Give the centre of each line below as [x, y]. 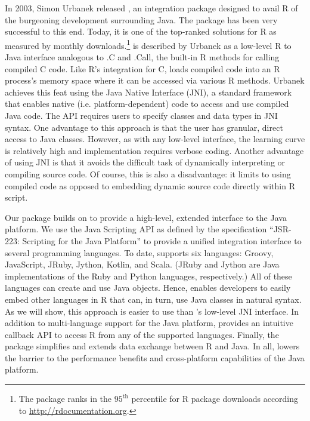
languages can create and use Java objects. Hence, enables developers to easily [148, 288]
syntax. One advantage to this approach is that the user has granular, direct [144, 127]
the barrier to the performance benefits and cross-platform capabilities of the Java [155, 357]
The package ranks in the [65, 399]
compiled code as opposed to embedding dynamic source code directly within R [150, 185]
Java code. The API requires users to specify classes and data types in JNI [141, 115]
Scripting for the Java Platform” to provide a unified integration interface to [162, 240]
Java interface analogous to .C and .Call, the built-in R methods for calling [142, 57]
